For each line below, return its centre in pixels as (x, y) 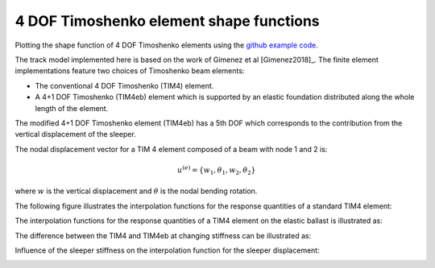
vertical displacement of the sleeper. (75, 134)
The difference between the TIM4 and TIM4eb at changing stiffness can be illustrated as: (163, 235)
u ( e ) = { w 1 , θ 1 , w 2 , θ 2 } (217, 170)
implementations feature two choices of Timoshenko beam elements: (130, 71)
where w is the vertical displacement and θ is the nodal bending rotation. (136, 191)
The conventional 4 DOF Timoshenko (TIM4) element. (124, 85)
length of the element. (72, 108)
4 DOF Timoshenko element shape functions (167, 21)
